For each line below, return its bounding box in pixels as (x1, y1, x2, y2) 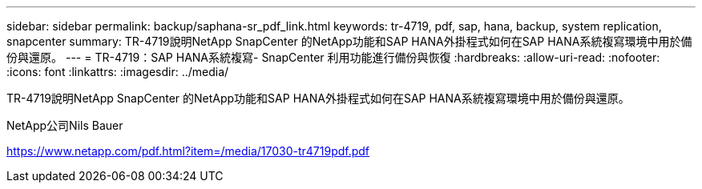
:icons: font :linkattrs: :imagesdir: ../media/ (6, 65, 229, 78)
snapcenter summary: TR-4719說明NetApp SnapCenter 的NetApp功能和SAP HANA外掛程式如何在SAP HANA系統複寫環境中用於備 (6, 34, 692, 48)
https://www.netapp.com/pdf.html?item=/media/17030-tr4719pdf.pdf (6, 144, 370, 158)
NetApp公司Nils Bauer (6, 119, 123, 132)
